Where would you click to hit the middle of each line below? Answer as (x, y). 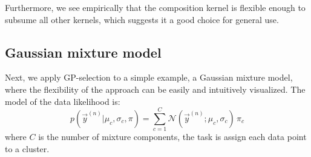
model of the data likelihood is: (63, 101)
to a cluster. (27, 148)
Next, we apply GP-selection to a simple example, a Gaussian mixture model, (149, 77)
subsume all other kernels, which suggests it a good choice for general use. (142, 19)
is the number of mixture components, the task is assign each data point (172, 137)
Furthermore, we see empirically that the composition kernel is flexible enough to (155, 7)
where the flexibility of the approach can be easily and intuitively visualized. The (155, 89)
